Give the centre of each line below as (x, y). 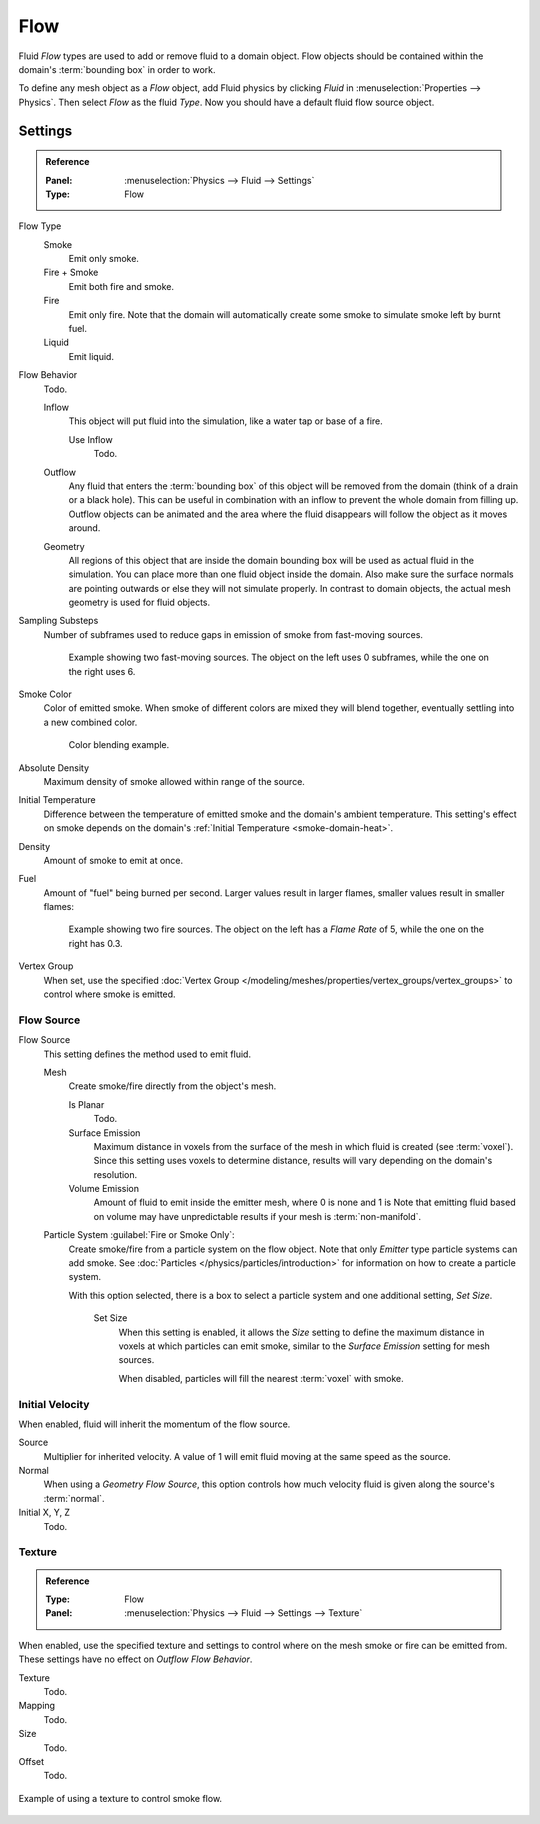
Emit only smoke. (104, 259)
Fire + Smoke (71, 272)
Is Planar (86, 1104)
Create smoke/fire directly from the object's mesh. (172, 1086)
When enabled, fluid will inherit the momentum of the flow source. (154, 1424)
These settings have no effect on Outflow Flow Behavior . (135, 1659)
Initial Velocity (54, 1404)
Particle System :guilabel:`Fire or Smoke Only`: (139, 1235)
